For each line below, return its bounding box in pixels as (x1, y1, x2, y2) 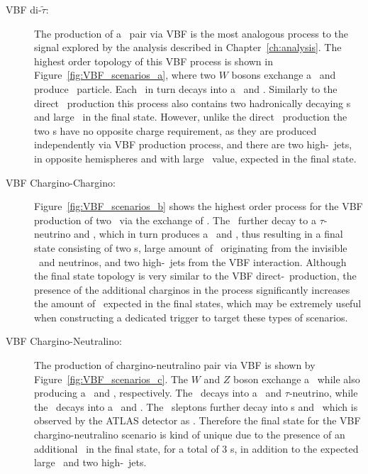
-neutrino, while (289, 385, 358, 400)
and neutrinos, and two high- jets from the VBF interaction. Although (38, 254, 347, 269)
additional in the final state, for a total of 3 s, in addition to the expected (34, 441, 359, 456)
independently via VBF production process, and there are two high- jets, (34, 137, 352, 152)
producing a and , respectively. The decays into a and (34, 385, 282, 400)
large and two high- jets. (34, 455, 147, 470)
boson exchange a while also (233, 371, 360, 386)
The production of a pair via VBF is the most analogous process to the (34, 26, 349, 40)
